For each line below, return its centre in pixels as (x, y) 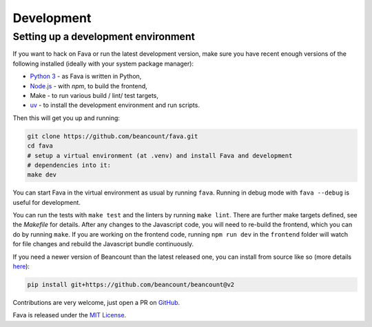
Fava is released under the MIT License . (70, 315)
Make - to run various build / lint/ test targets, (94, 95)
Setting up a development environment (104, 37)
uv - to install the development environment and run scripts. (115, 105)
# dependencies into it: (69, 165)
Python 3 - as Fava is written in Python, (86, 77)
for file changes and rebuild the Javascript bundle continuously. (103, 244)
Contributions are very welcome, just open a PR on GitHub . (96, 302)
